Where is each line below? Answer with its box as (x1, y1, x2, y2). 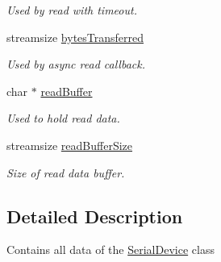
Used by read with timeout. (6, 2, 137, 18)
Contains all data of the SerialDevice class (6, 241, 215, 258)
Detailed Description (6, 203, 183, 228)
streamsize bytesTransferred (6, 28, 144, 45)
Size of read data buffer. (6, 164, 125, 181)
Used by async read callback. (6, 56, 145, 73)
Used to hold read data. (6, 110, 120, 127)
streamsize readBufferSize (6, 136, 133, 153)
